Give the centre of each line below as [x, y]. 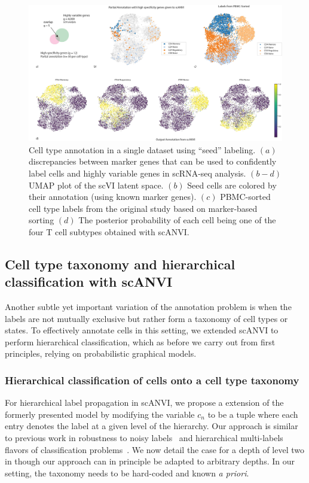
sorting [42, 220]
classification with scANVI [89, 282]
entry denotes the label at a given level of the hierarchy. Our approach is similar [152, 426]
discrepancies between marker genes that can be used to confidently [153, 161]
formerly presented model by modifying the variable [100, 414]
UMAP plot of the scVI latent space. [96, 185]
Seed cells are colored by [232, 185]
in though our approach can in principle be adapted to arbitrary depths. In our [150, 461]
